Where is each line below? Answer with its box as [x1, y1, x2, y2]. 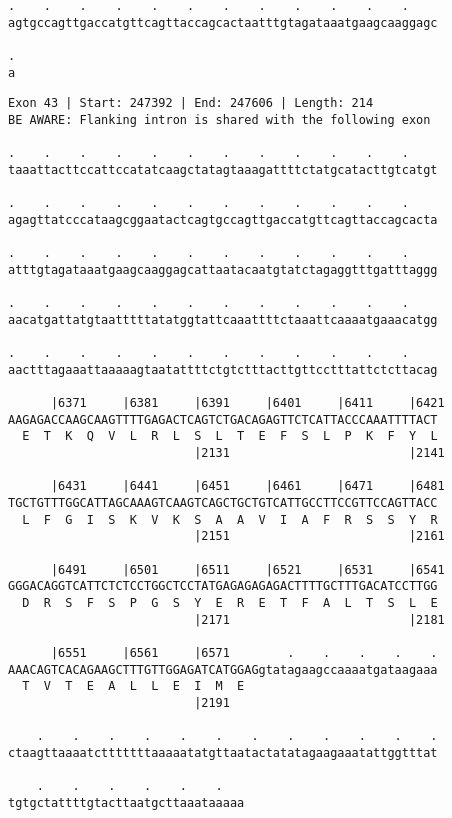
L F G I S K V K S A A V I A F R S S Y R [22, 512, 438, 527]
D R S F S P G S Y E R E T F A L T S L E [22, 595, 438, 610]
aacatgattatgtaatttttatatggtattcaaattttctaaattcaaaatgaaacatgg [8, 312, 438, 327]
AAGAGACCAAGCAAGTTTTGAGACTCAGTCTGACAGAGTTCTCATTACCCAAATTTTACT [8, 412, 438, 427]
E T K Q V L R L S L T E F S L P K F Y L [22, 429, 438, 444]
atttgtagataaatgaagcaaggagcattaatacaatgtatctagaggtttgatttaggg [8, 262, 438, 277]
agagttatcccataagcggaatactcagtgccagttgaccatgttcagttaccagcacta [8, 212, 438, 227]
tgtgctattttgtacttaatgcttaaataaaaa [8, 795, 245, 810]
